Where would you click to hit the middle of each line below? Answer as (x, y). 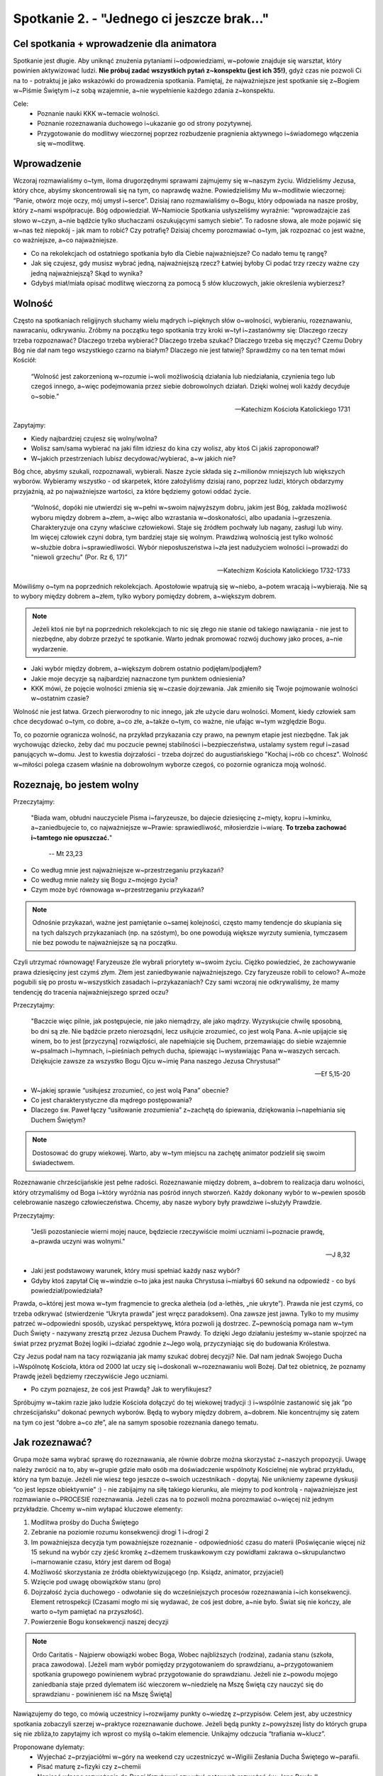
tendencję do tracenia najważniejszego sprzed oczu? (91, 992)
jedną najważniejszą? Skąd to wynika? (87, 273)
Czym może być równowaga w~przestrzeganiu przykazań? (118, 890)
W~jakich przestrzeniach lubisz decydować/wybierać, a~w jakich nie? (133, 458)
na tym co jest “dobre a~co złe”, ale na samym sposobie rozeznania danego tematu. (136, 1422)
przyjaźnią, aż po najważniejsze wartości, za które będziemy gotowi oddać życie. (132, 491)
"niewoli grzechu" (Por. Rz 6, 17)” (79, 557)
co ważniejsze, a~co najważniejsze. (66, 240)
